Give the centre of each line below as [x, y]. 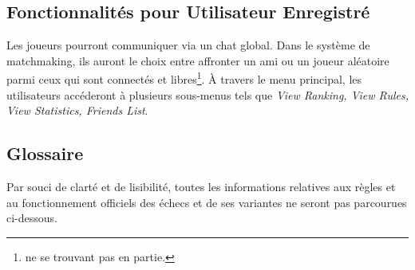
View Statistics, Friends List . [77, 110]
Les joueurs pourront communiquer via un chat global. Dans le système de [188, 45]
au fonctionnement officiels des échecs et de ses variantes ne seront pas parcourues [207, 202]
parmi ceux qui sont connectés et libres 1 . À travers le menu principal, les [184, 78]
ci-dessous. [32, 218]
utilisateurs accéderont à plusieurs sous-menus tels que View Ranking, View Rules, [207, 94]
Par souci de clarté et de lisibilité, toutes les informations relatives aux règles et [201, 187]
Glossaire [45, 153]
